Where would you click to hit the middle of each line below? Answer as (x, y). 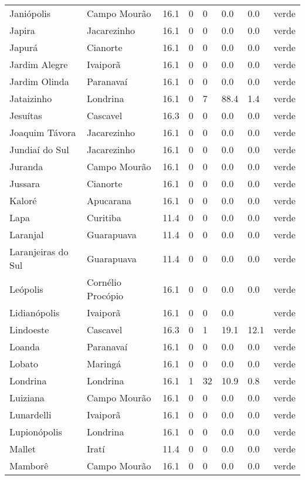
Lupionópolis (36, 432)
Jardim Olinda (39, 81)
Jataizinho (31, 98)
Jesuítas (26, 115)
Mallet (23, 449)
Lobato (24, 364)
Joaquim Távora (43, 132)
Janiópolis (30, 13)
